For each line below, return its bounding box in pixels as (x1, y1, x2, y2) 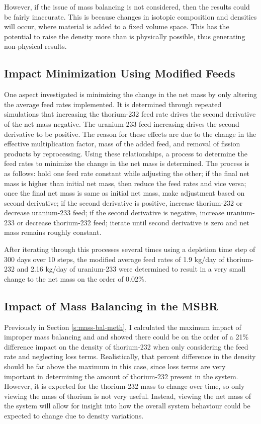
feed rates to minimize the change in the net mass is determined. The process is (4, 158, 249, 168)
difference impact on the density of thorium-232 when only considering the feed (4, 341, 248, 352)
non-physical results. (4, 41, 67, 51)
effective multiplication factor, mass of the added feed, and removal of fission (4, 138, 240, 149)
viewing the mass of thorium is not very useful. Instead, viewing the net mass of (4, 390, 251, 401)
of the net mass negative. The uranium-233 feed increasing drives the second (4, 118, 239, 129)
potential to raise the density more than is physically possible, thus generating (4, 31, 245, 41)
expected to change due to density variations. (4, 410, 144, 420)
